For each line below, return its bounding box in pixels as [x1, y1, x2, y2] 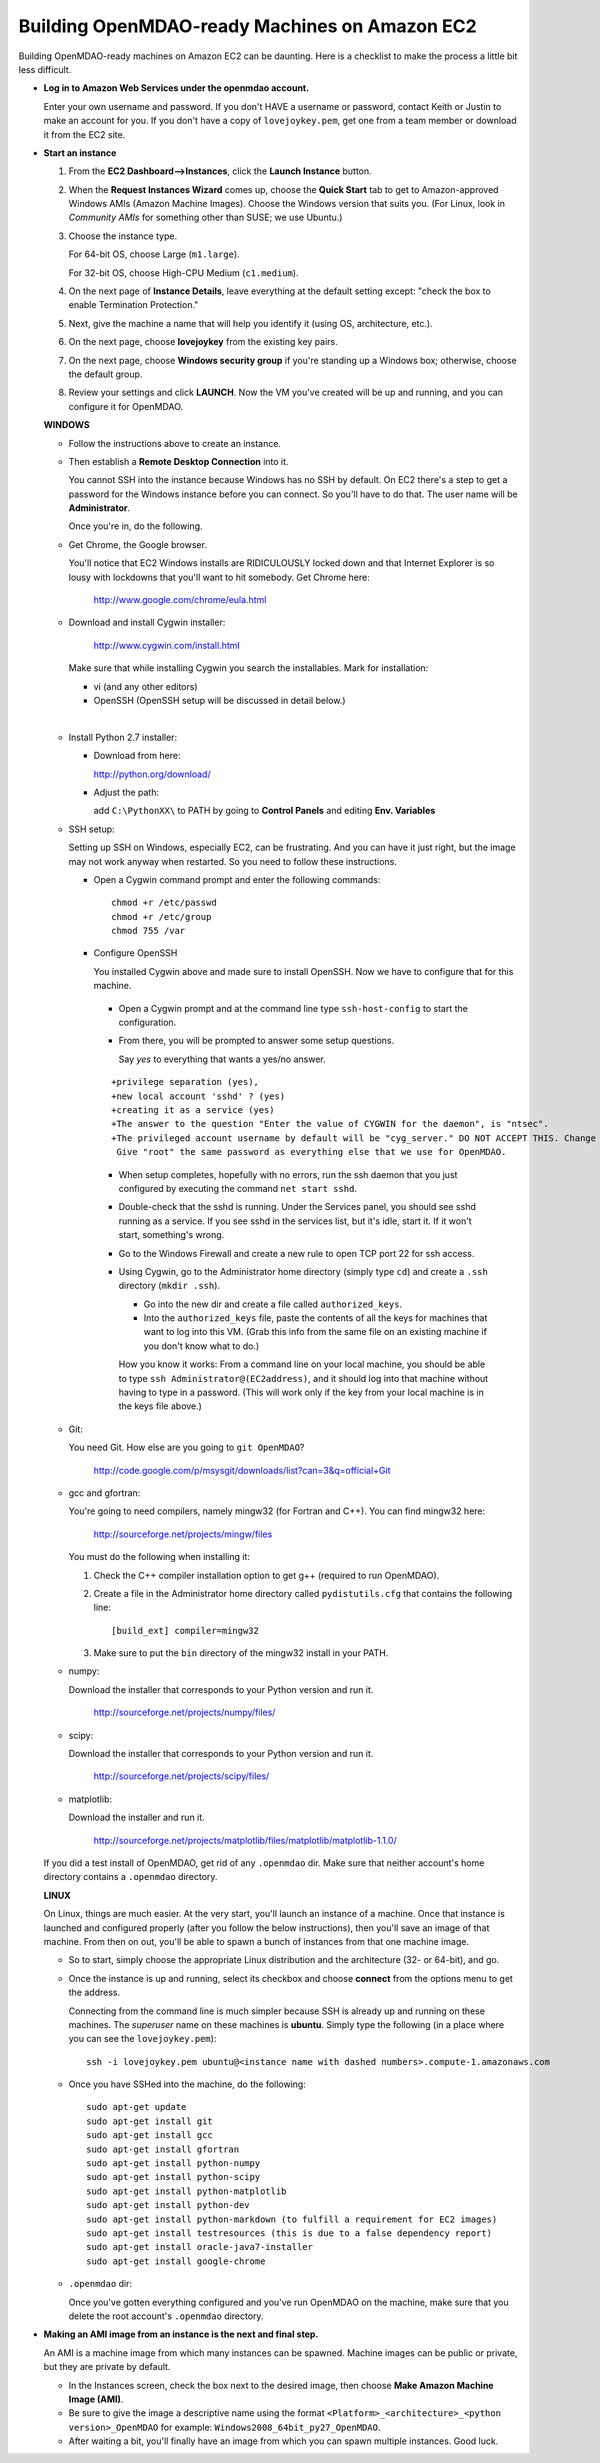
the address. [68, 1986, 120, 1999]
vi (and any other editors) [93, 680, 199, 692]
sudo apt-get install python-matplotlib [86, 2185, 287, 2197]
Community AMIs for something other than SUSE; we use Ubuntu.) [68, 211, 343, 224]
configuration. [118, 1016, 177, 1029]
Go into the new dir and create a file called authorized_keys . [143, 1298, 403, 1310]
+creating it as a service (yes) [111, 1104, 275, 1115]
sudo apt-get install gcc [86, 2130, 214, 2141]
